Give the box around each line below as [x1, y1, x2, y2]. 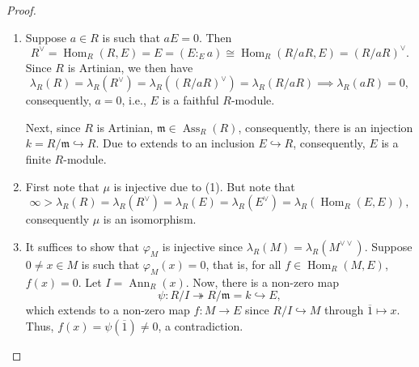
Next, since [25, 118, 81, 135]
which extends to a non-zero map [25, 301, 190, 318]
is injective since [162, 237, 243, 254]
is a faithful [162, 92, 219, 109]
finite [25, 151, 51, 168]
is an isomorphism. [103, 211, 197, 228]
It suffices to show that [25, 237, 139, 254]
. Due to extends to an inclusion [95, 134, 255, 151]
